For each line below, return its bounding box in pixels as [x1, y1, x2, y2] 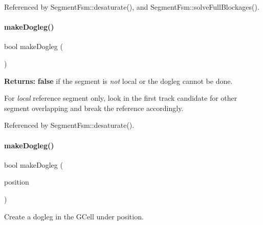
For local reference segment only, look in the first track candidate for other [4, 93, 237, 103]
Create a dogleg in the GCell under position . [4, 211, 144, 221]
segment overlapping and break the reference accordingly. [4, 102, 184, 113]
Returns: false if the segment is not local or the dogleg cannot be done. [4, 75, 233, 86]
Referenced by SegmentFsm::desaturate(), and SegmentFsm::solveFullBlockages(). [4, 2, 259, 12]
